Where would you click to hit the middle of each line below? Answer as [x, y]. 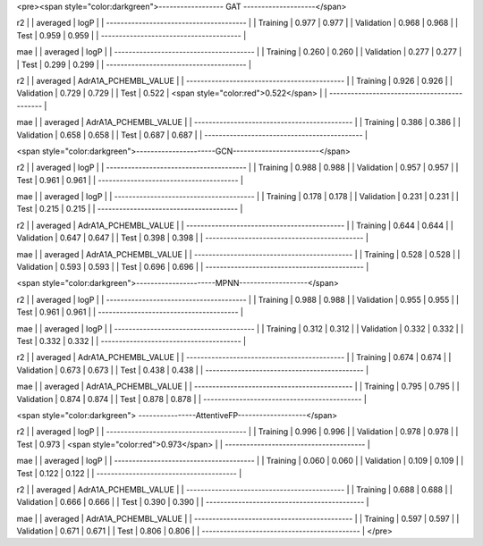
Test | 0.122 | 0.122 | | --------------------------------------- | [129, 473]
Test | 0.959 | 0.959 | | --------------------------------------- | [131, 35]
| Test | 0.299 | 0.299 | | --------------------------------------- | [134, 64]
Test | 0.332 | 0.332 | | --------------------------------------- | [131, 340]
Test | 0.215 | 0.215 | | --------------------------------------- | [130, 209]
